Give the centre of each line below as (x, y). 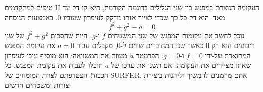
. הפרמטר (150, 55)
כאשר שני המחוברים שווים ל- (162, 45)
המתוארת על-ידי (228, 55)
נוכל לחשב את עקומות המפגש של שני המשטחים (176, 35)
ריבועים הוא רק (233, 45)
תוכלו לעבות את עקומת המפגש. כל (54, 65)
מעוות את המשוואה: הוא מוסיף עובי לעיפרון (66, 55)
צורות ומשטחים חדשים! (38, 85)
